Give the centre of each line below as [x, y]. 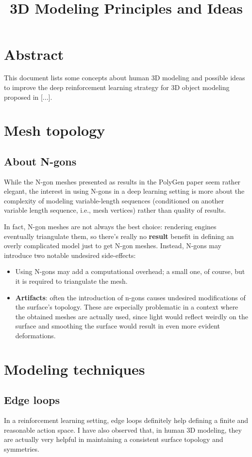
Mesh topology [55, 130]
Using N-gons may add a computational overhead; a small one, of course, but [130, 271]
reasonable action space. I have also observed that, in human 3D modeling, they [123, 430]
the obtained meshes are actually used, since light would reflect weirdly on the [132, 316]
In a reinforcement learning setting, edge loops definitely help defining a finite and [126, 420]
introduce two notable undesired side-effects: [70, 255]
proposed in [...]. [28, 97]
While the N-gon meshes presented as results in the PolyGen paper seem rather [122, 181]
